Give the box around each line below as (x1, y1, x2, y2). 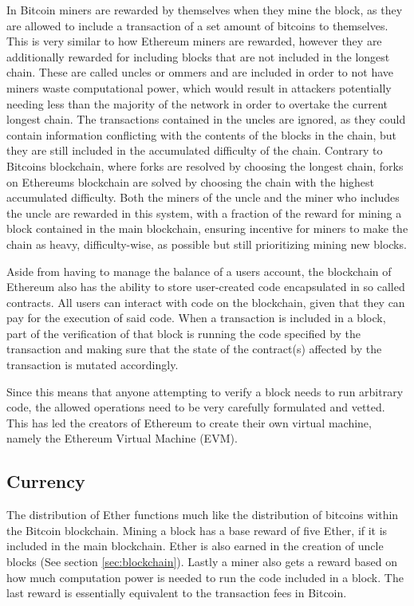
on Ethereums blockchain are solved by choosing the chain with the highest (6, 173, 375, 190)
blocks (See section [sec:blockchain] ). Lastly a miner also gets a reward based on (6, 553, 398, 570)
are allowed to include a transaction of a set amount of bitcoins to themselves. (6, 17, 388, 33)
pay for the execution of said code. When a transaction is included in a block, (6, 309, 386, 326)
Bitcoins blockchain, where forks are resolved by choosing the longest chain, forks (6, 157, 404, 174)
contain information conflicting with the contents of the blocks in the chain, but (6, 126, 397, 143)
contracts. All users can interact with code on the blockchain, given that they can (6, 293, 405, 310)
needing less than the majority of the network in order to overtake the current (6, 95, 388, 112)
